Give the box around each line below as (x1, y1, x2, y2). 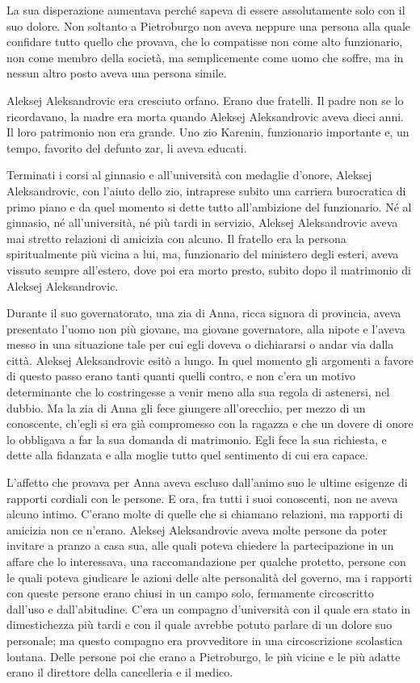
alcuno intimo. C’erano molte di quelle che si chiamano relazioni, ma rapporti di (6, 505, 403, 522)
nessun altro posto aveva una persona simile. (6, 65, 227, 82)
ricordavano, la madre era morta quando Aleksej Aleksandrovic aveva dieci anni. (6, 107, 404, 124)
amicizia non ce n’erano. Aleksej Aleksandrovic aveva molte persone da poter (6, 521, 388, 538)
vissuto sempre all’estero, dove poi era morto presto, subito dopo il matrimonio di (6, 261, 411, 278)
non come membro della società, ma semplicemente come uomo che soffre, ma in (6, 48, 404, 65)
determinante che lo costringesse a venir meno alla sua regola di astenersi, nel (6, 383, 390, 400)
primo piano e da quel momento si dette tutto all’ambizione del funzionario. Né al (6, 198, 412, 215)
